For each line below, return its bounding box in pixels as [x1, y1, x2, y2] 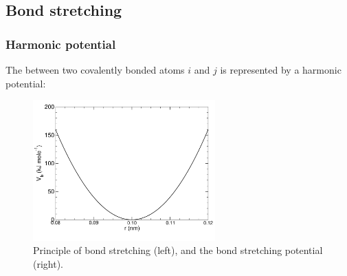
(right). [33, 256, 64, 270]
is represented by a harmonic [220, 63, 342, 76]
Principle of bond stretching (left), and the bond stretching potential [33, 243, 323, 257]
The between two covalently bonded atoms [5, 63, 185, 76]
